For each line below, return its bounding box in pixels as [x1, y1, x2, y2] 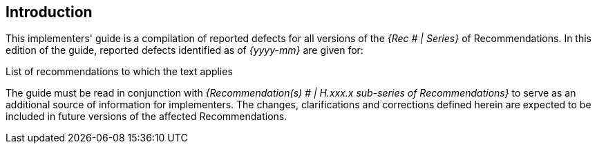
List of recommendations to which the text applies [6, 66, 233, 78]
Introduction [6, 3, 93, 21]
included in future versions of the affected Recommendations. [6, 110, 287, 123]
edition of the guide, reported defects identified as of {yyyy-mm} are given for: [6, 44, 363, 57]
